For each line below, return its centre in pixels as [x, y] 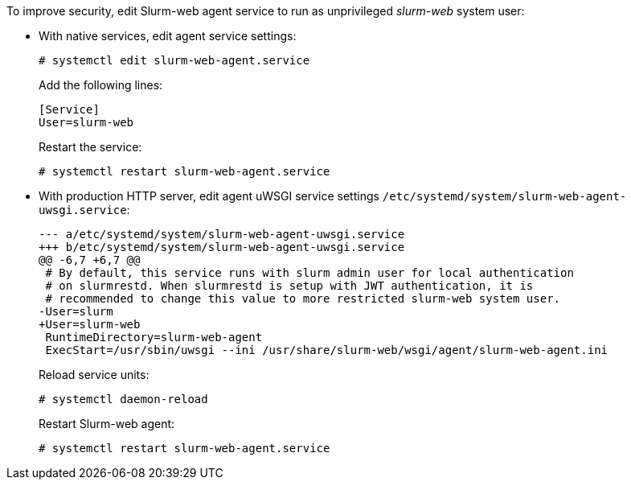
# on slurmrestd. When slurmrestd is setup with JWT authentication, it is [289, 286]
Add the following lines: [101, 85]
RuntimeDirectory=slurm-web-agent [154, 337]
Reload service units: [94, 375]
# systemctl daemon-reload [123, 399]
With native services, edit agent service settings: [168, 36]
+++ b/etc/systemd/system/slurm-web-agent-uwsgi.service [222, 247]
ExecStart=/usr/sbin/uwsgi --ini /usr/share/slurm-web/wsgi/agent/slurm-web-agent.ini [327, 350]
